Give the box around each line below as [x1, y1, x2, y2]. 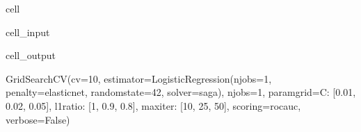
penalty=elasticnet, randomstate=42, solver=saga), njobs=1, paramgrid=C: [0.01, [6, 85, 356, 99]
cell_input [6, 24, 50, 39]
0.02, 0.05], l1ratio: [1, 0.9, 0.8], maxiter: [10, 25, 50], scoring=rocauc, [6, 98, 301, 113]
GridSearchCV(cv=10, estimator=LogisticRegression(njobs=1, [6, 71, 272, 85]
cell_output [6, 48, 56, 63]
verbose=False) [6, 112, 70, 126]
